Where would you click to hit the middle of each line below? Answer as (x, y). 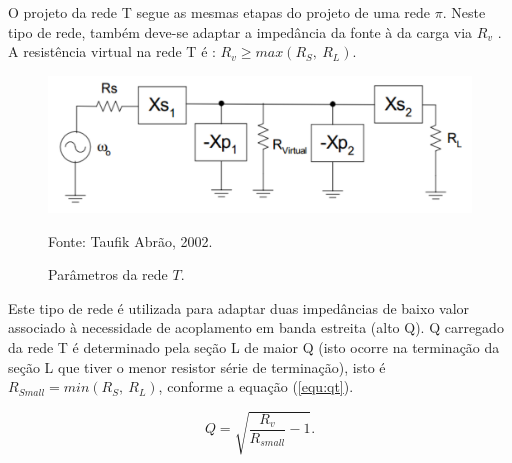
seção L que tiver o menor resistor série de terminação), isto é (197, 366)
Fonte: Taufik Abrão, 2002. (130, 240)
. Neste (464, 12)
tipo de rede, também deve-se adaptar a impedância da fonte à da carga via (240, 31)
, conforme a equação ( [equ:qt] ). (256, 386)
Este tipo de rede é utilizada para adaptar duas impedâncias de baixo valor (239, 307)
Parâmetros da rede (108, 274)
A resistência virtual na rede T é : (112, 51)
